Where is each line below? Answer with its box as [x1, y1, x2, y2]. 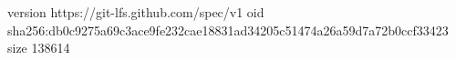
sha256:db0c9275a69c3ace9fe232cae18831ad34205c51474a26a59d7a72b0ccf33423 [7, 20, 449, 39]
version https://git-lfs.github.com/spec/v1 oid [7, 3, 264, 21]
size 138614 [7, 38, 70, 57]
